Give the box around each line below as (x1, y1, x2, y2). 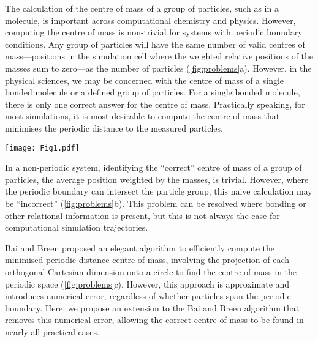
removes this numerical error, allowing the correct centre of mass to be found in (5, 313, 304, 326)
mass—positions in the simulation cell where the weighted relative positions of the (5, 50, 314, 62)
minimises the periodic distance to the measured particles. (5, 121, 223, 134)
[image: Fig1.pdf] (5, 143, 80, 152)
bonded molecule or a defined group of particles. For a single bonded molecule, (5, 86, 300, 99)
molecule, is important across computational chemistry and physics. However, (5, 13, 296, 26)
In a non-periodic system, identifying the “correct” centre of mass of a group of (5, 161, 302, 174)
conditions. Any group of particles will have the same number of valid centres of (5, 37, 305, 50)
